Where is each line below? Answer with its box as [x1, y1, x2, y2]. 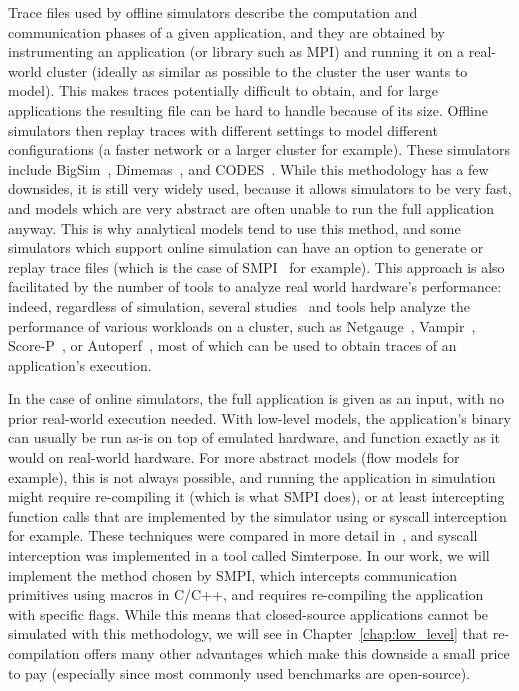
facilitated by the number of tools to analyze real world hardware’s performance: [8, 276, 502, 297]
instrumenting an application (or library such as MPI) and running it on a [8, 41, 465, 62]
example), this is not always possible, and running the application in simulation [8, 466, 496, 487]
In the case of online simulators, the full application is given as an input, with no [8, 388, 504, 409]
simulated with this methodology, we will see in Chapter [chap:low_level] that [8, 623, 489, 644]
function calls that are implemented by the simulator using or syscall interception [8, 505, 507, 526]
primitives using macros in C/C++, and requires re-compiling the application [8, 584, 484, 605]
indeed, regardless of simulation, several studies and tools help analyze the [8, 295, 470, 316]
